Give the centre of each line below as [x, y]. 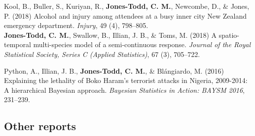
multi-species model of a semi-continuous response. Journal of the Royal [142, 44]
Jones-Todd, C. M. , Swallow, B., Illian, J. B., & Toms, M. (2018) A [110, 35]
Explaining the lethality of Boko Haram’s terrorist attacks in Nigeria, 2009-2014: [126, 80]
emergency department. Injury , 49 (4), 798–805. [76, 25]
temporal [18, 44]
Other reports [40, 126]
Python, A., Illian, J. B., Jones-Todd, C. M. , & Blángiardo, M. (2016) [114, 70]
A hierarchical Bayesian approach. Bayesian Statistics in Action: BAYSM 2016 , [125, 90]
